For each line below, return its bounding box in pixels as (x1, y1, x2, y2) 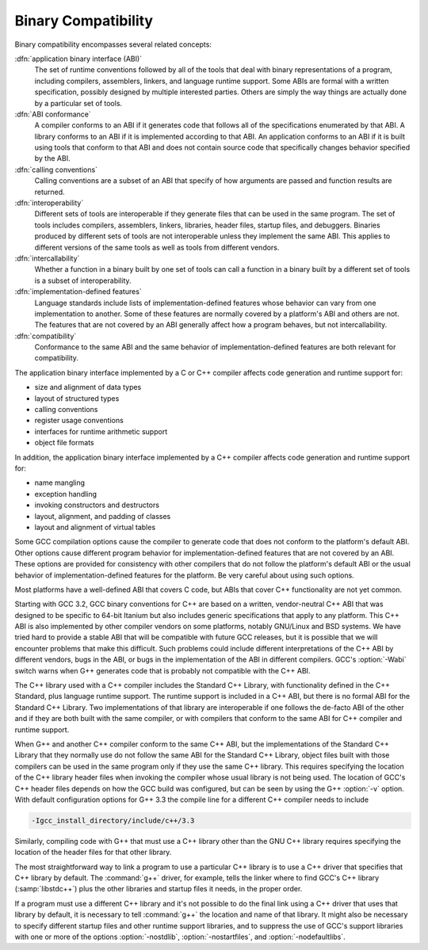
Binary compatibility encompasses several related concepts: (14, 40, 212, 49)
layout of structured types (34, 393, 120, 403)
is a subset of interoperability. (34, 276, 132, 285)
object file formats (34, 438, 94, 448)
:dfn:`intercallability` (14, 254, 80, 263)
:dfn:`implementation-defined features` (14, 287, 142, 296)
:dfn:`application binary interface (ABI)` (14, 54, 143, 63)
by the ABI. (34, 154, 71, 163)
